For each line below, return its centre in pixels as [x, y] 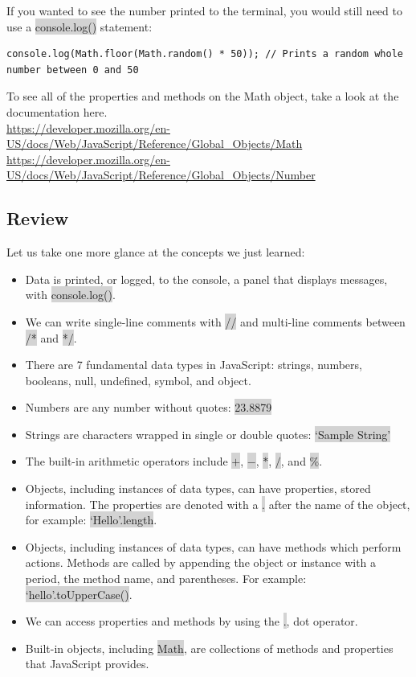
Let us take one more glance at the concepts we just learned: [156, 252]
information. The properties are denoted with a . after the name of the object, [218, 504]
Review [38, 218]
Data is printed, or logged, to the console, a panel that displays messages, [206, 279]
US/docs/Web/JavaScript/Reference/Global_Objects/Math [155, 144]
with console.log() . [70, 295]
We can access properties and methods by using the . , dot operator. [192, 621]
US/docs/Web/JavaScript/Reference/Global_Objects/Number [161, 175]
